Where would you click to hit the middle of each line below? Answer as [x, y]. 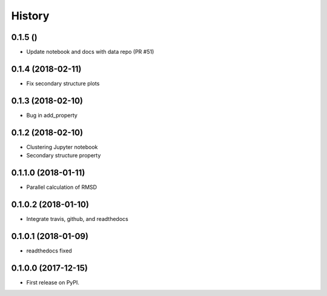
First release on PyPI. [53, 282]
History [30, 16]
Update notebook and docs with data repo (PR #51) [90, 52]
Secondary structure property [64, 156]
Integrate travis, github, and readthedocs [77, 219]
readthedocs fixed [49, 251]
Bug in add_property [52, 115]
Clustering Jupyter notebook [62, 147]
